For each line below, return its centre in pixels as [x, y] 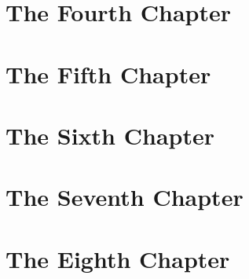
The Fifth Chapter [108, 73]
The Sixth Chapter [110, 135]
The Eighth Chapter [118, 258]
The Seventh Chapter [124, 197]
